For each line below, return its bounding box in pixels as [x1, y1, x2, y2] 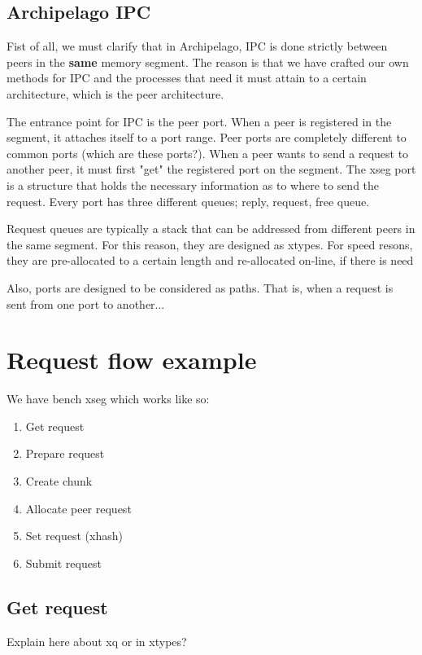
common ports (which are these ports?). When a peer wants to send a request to [7, 144, 409, 161]
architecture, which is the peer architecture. [7, 85, 224, 102]
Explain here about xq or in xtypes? [7, 632, 187, 649]
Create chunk [25, 473, 93, 490]
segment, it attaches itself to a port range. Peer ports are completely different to [7, 129, 407, 146]
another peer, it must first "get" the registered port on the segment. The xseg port [7, 160, 416, 178]
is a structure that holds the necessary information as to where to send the [7, 176, 380, 193]
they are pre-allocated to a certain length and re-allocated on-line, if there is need [7, 252, 414, 269]
